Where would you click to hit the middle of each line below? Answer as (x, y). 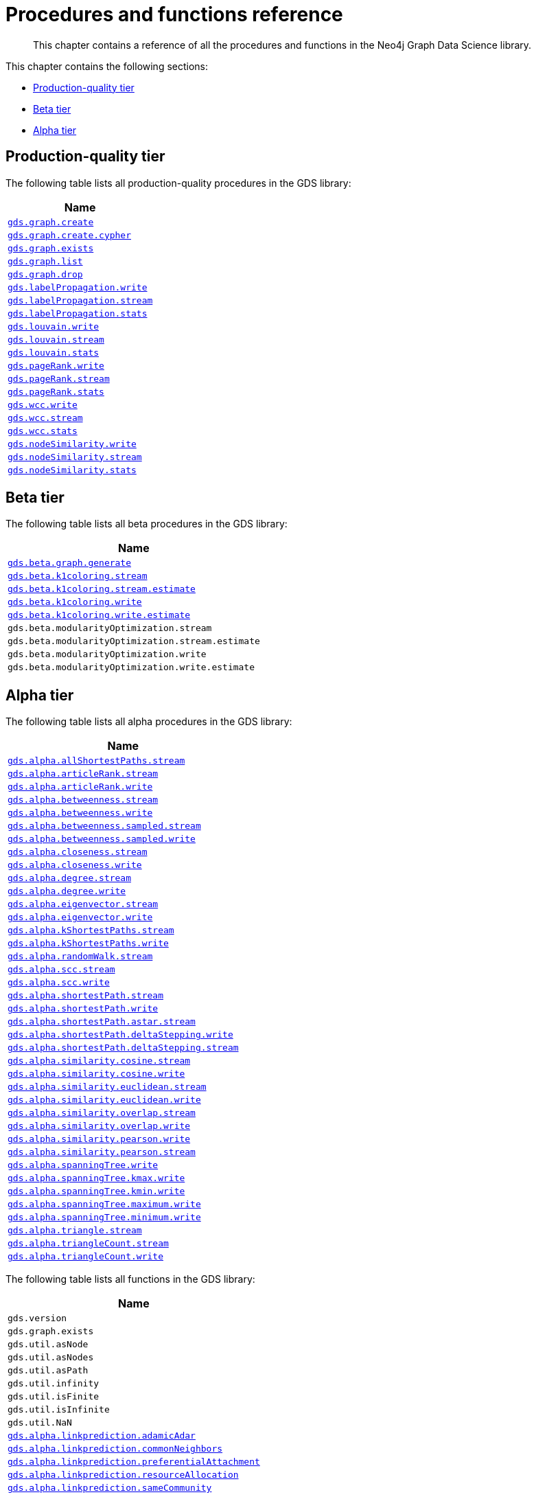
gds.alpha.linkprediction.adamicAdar (102, 1436)
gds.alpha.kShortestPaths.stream (91, 930)
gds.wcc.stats (43, 431)
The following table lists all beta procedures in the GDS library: (147, 524)
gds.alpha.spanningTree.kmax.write (96, 1178)
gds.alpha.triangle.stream (75, 1231)
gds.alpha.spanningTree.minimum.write (104, 1218)
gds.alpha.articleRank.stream (83, 774)
